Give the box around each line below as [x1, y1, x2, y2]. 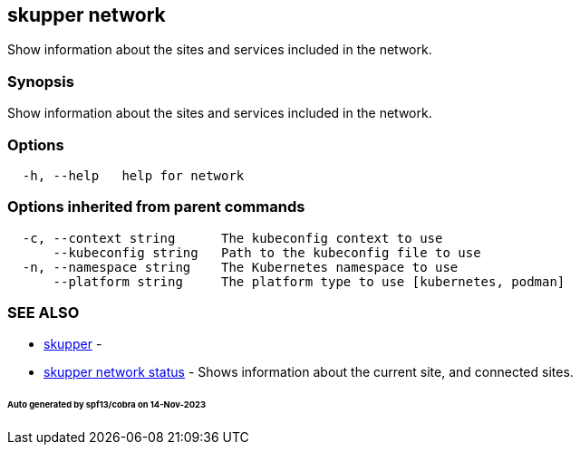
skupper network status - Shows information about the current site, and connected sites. [43, 364, 574, 380]
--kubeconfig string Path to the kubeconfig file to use [53, 245, 481, 260]
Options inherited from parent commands [7, 197, 305, 216]
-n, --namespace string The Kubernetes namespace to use [22, 259, 459, 274]
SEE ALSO [7, 303, 80, 322]
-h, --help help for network [22, 168, 245, 183]
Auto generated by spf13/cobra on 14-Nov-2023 [7, 399, 206, 410]
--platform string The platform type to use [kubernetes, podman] [53, 274, 565, 289]
